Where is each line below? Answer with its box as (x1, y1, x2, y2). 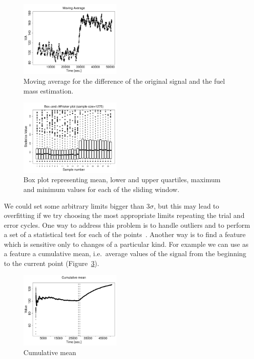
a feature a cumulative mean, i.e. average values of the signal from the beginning (4, 248, 247, 259)
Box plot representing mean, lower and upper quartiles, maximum (23, 174, 221, 185)
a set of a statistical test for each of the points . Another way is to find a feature (4, 229, 246, 239)
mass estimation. (23, 85, 74, 96)
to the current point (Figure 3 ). (4, 258, 99, 268)
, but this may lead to (153, 200, 219, 211)
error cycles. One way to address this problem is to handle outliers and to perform (4, 219, 250, 230)
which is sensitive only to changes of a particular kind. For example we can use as (4, 239, 249, 249)
